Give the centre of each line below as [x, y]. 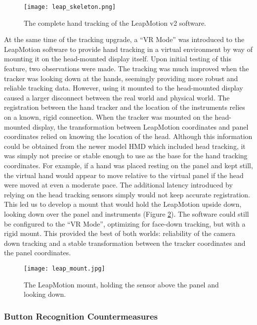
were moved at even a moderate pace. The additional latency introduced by [118, 185]
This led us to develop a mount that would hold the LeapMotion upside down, [123, 204]
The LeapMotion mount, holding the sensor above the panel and [121, 284]
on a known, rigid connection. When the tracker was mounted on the [108, 117]
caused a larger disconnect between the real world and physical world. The [117, 97]
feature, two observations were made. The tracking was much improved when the [127, 69]
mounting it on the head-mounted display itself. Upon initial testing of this [118, 59]
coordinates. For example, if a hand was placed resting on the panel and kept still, [128, 165]
